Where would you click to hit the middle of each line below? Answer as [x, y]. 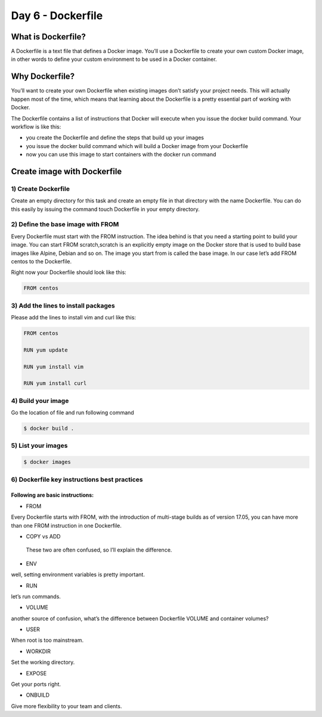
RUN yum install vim [53, 367]
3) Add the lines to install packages [63, 306]
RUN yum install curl [55, 383]
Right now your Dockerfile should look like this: [69, 272]
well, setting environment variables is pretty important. [78, 575]
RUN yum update [46, 350]
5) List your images [39, 446]
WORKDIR [38, 651]
